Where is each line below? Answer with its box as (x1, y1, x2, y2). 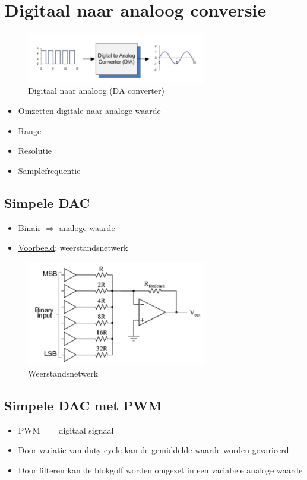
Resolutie (18, 144, 52, 157)
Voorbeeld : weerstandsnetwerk (18, 241, 128, 254)
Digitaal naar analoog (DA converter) (28, 84, 164, 97)
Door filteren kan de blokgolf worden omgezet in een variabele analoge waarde (18, 463, 303, 476)
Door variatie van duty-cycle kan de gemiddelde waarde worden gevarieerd (18, 444, 289, 456)
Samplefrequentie (18, 164, 81, 176)
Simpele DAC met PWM (4, 396, 162, 414)
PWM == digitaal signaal (18, 424, 114, 436)
